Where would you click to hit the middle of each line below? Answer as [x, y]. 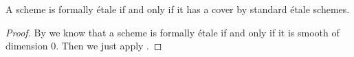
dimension [27, 46]
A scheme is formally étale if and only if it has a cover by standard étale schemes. [178, 9]
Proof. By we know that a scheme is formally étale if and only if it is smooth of [173, 32]
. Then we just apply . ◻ [109, 46]
